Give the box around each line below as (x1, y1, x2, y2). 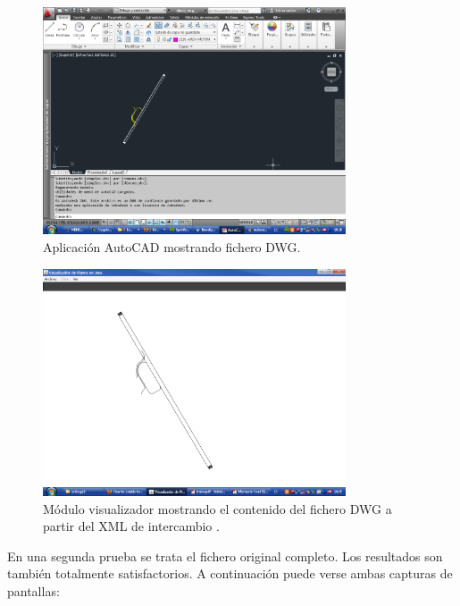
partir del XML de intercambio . (43, 517, 220, 535)
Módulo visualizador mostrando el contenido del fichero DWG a (43, 499, 392, 518)
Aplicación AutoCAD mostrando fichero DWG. (43, 237, 301, 256)
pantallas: (7, 581, 60, 600)
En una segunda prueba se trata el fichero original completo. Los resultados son (7, 546, 443, 565)
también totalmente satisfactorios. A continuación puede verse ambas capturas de (7, 564, 453, 583)
